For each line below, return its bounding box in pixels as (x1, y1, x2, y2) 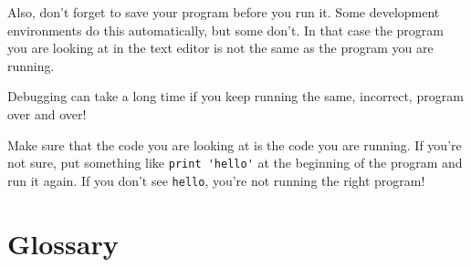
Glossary (7, 224, 119, 262)
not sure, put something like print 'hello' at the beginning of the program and (7, 153, 463, 172)
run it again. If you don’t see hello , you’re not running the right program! (7, 170, 425, 190)
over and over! (7, 104, 87, 123)
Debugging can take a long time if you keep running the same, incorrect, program (7, 87, 464, 106)
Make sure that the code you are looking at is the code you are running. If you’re (7, 135, 462, 154)
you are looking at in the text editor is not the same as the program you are (7, 38, 434, 57)
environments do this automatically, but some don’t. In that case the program (7, 20, 444, 39)
